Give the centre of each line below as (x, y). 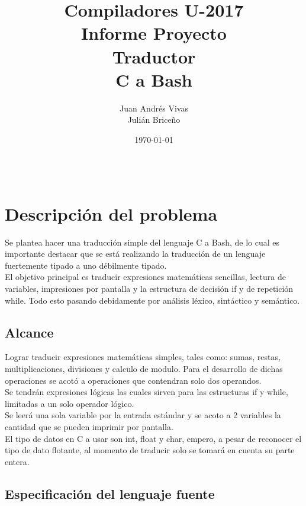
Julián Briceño (154, 120)
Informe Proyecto (154, 33)
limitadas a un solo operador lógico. (70, 403)
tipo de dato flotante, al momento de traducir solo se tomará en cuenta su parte (150, 450)
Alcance (29, 332)
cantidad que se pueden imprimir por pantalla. (89, 426)
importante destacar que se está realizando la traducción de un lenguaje (135, 254)
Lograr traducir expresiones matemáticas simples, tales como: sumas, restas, (143, 357)
